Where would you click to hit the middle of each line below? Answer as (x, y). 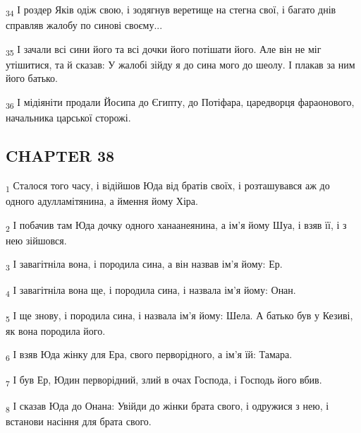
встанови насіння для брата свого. (79, 421)
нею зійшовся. (36, 240)
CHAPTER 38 (60, 156)
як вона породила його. (56, 330)
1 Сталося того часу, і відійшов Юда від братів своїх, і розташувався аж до (168, 186)
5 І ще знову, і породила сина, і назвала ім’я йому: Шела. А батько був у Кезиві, (179, 316)
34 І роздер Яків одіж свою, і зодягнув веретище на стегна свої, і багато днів (171, 10)
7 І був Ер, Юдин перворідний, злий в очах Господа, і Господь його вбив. (164, 381)
